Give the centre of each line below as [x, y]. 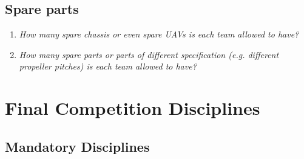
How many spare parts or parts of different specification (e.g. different [149, 54]
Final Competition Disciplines [133, 108]
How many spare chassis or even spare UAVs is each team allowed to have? [159, 34]
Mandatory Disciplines [77, 146]
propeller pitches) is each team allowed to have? [108, 66]
